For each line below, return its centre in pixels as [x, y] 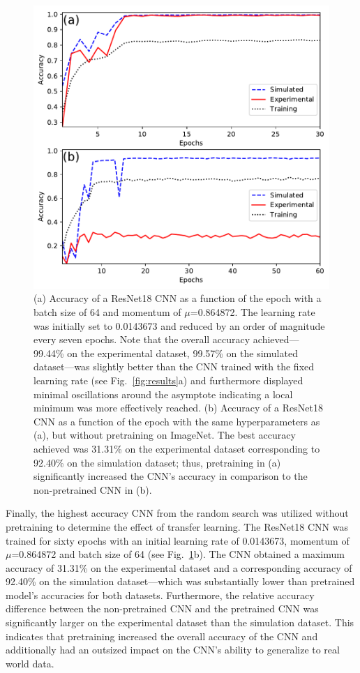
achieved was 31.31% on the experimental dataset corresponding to [177, 448]
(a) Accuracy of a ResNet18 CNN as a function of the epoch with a [178, 298]
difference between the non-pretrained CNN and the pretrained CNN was [162, 608]
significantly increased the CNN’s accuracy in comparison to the [171, 476]
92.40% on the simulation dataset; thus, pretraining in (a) [157, 462]
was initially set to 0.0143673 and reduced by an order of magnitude [179, 325]
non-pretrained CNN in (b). [93, 489]
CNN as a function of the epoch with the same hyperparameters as [177, 421]
